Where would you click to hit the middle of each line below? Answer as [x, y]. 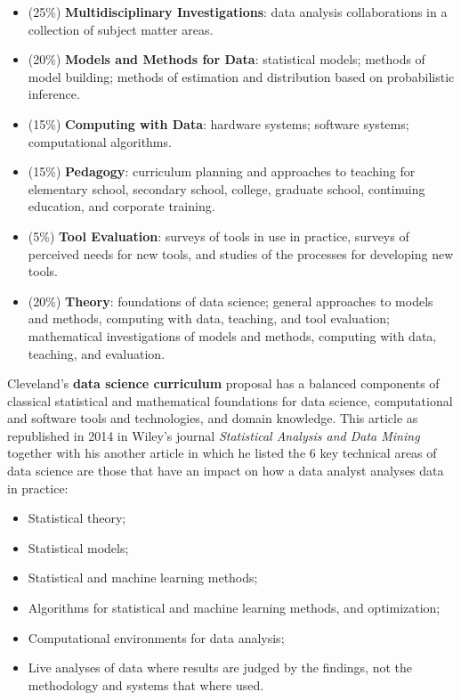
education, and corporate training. [121, 206]
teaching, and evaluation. [97, 353]
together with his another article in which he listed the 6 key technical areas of [222, 453]
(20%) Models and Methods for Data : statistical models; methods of [226, 59]
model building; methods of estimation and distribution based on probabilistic [241, 76]
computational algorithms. [100, 141]
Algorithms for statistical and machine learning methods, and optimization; [234, 608]
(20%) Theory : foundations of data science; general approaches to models [230, 301]
